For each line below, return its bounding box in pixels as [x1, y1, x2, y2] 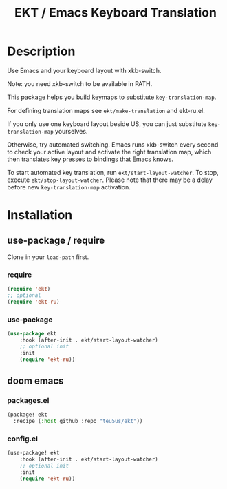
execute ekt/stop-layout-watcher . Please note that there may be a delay [7, 176, 213, 184]
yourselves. [54, 127, 88, 135]
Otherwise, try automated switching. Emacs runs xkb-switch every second [7, 140, 219, 149]
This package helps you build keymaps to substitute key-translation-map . [7, 93, 217, 101]
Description [7, 43, 76, 59]
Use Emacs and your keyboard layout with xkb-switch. [7, 66, 162, 74]
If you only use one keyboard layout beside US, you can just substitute [7, 119, 207, 128]
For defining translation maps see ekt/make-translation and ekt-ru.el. [7, 106, 205, 114]
